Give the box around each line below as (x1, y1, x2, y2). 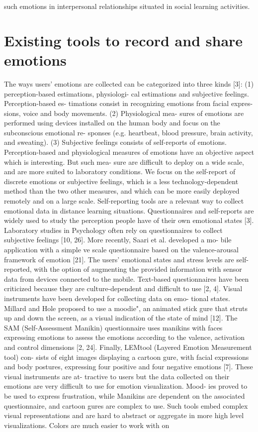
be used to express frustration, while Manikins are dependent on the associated (4, 390, 245, 401)
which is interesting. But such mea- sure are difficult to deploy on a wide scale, (4, 156, 244, 167)
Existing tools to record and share (4, 30, 243, 50)
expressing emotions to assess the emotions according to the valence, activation (4, 332, 245, 342)
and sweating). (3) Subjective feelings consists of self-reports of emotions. (4, 137, 227, 147)
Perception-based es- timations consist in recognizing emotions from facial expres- (4, 98, 253, 108)
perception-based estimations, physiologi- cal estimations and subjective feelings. (4, 88, 249, 99)
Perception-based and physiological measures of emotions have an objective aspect (4, 147, 255, 157)
